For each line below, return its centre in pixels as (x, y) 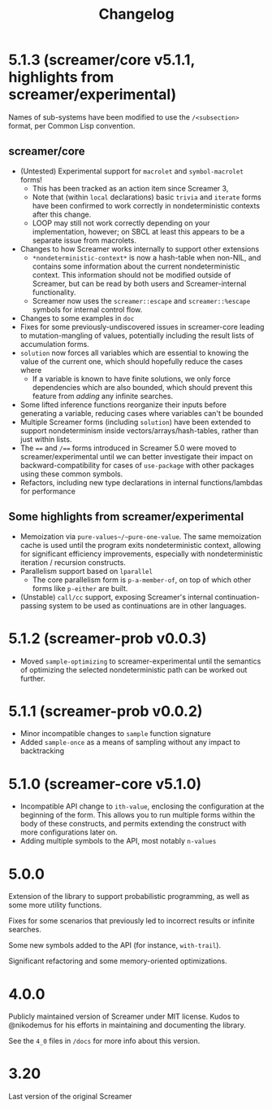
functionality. (54, 292)
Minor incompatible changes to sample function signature (115, 734)
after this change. (62, 214)
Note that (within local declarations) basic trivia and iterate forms (147, 197)
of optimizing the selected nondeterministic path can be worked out (134, 669)
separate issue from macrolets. (84, 240)
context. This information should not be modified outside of (132, 274)
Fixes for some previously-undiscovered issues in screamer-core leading (142, 327)
